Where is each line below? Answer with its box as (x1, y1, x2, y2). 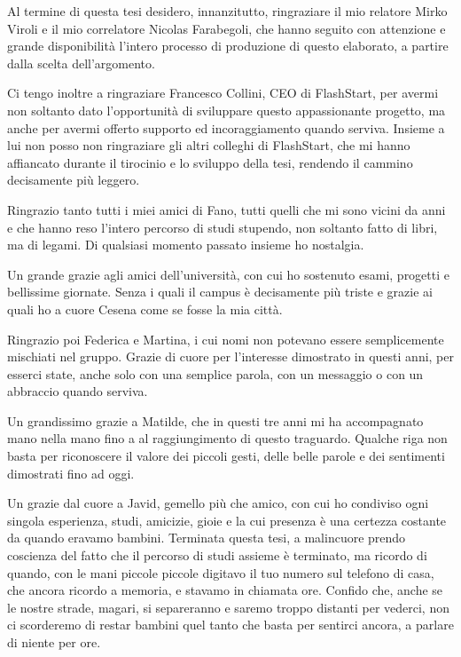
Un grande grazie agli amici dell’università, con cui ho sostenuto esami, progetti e (7, 265, 449, 283)
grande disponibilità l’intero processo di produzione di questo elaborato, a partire (7, 36, 449, 55)
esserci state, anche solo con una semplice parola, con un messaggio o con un (7, 364, 424, 383)
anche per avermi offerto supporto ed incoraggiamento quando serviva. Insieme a (7, 118, 445, 137)
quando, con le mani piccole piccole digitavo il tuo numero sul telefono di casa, (7, 563, 434, 582)
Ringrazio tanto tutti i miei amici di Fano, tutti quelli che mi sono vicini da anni (7, 200, 446, 218)
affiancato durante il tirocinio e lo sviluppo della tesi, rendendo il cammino (7, 153, 413, 171)
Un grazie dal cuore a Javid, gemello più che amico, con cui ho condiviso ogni (7, 494, 429, 512)
